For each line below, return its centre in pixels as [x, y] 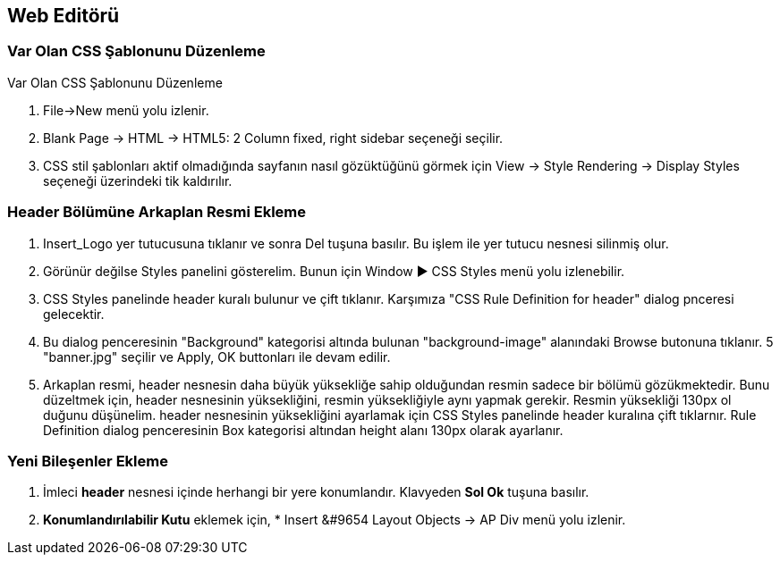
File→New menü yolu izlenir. [126, 110]
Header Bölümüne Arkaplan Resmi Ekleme [157, 212]
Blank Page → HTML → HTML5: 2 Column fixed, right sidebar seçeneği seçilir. [273, 138]
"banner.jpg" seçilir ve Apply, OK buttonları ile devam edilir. [217, 356]
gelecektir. [74, 314]
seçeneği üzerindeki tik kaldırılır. [138, 180]
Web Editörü [64, 16]
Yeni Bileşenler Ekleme [88, 461]
